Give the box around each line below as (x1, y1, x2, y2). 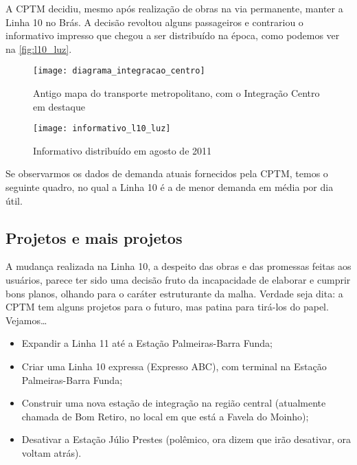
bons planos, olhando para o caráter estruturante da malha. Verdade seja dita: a (5, 286, 343, 300)
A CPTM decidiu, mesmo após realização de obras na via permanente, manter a (5, 1, 343, 15)
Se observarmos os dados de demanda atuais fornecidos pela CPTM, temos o (5, 166, 328, 181)
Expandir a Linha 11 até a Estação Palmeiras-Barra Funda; (21, 336, 273, 350)
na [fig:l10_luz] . (5, 41, 72, 56)
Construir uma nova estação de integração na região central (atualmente (21, 396, 326, 410)
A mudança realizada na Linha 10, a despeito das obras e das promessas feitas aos (5, 259, 352, 273)
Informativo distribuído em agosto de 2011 (33, 143, 212, 157)
